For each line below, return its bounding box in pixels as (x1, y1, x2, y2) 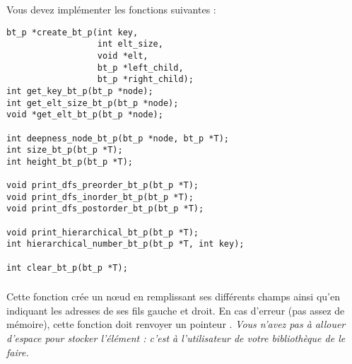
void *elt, (97, 50, 148, 61)
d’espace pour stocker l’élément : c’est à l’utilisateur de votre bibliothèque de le (6, 331, 346, 346)
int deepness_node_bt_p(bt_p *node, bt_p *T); (6, 133, 229, 143)
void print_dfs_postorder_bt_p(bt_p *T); (6, 204, 204, 214)
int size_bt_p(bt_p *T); (6, 145, 123, 155)
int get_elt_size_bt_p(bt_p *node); (6, 98, 179, 108)
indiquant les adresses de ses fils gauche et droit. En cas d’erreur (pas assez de (6, 303, 345, 317)
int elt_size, (97, 39, 163, 49)
